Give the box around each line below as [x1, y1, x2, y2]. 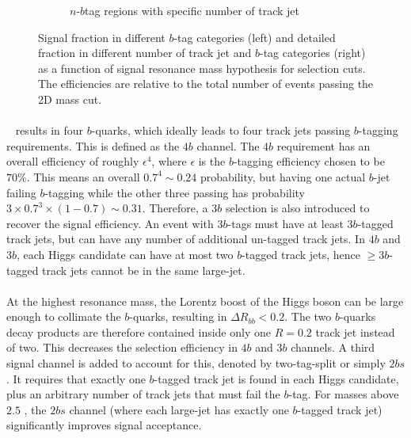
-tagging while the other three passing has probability [44, 184, 306, 200]
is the [198, 153, 226, 169]
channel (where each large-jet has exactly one [69, 401, 289, 417]
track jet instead [315, 323, 395, 340]
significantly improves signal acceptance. [6, 417, 202, 433]
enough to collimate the [6, 308, 121, 325]
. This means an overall [26, 168, 140, 185]
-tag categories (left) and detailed [173, 29, 336, 45]
